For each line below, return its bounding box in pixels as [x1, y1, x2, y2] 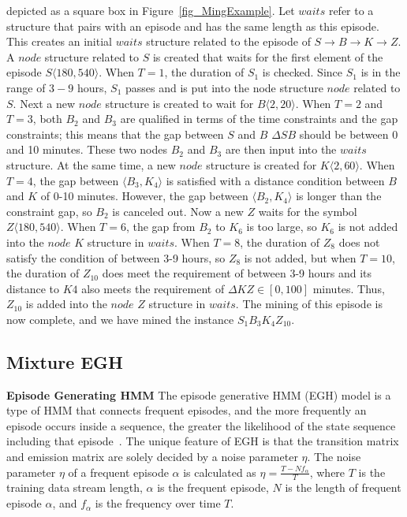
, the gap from [125, 218, 196, 235]
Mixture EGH [6, 349, 124, 374]
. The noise [307, 448, 361, 465]
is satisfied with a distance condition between [166, 172, 385, 188]
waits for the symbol [258, 203, 357, 219]
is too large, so [246, 218, 317, 235]
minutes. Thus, [312, 280, 385, 296]
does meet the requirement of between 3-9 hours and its [102, 265, 372, 281]
